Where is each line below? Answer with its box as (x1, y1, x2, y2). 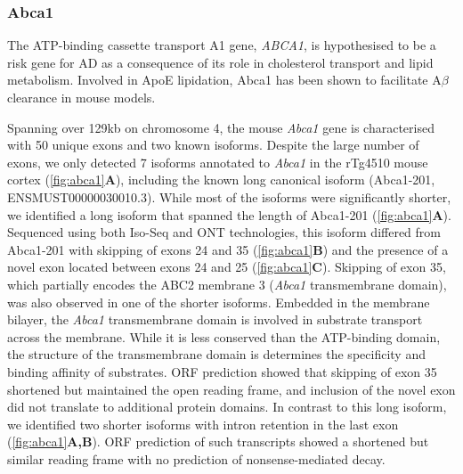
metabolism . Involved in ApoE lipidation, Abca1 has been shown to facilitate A (7, 70, 442, 89)
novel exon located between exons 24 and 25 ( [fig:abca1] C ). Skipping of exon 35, (7, 257, 446, 276)
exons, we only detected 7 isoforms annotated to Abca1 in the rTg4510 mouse (7, 152, 428, 171)
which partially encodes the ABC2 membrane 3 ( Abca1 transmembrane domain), (7, 274, 447, 293)
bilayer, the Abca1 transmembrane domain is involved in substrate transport (7, 310, 423, 329)
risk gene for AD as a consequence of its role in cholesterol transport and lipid (7, 53, 434, 71)
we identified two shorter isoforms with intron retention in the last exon (7, 414, 399, 433)
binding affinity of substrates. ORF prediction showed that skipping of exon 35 (7, 362, 437, 380)
